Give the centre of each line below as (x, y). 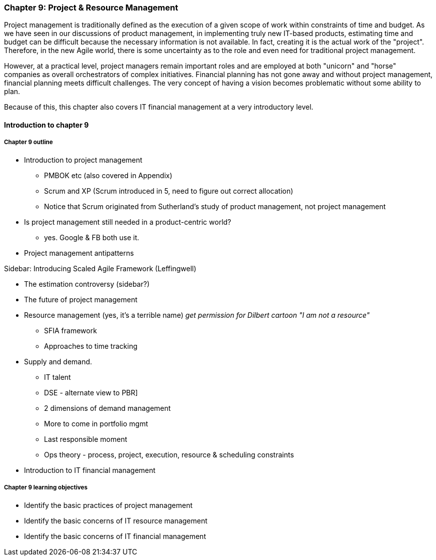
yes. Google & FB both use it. (92, 237)
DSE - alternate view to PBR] (91, 392)
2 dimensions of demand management (107, 408)
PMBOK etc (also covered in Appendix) (108, 175)
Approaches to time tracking (91, 346)
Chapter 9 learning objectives (46, 488)
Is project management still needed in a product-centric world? (128, 222)
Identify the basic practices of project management (108, 505)
